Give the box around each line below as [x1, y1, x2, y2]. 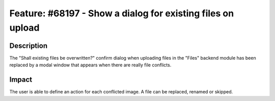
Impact [9, 75, 33, 84]
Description [9, 41, 48, 50]
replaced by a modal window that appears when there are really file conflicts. [9, 62, 172, 68]
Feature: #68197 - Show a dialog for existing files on [9, 8, 234, 19]
